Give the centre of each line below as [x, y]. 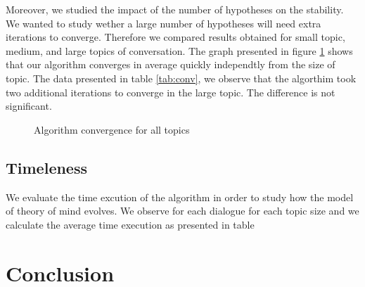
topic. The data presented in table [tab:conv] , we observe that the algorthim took [181, 78]
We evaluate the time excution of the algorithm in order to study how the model [180, 197]
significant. [29, 106]
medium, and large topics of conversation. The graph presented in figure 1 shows [179, 50]
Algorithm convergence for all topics [112, 129]
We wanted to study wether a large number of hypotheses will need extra [164, 23]
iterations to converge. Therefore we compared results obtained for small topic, [175, 37]
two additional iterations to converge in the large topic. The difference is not [171, 92]
